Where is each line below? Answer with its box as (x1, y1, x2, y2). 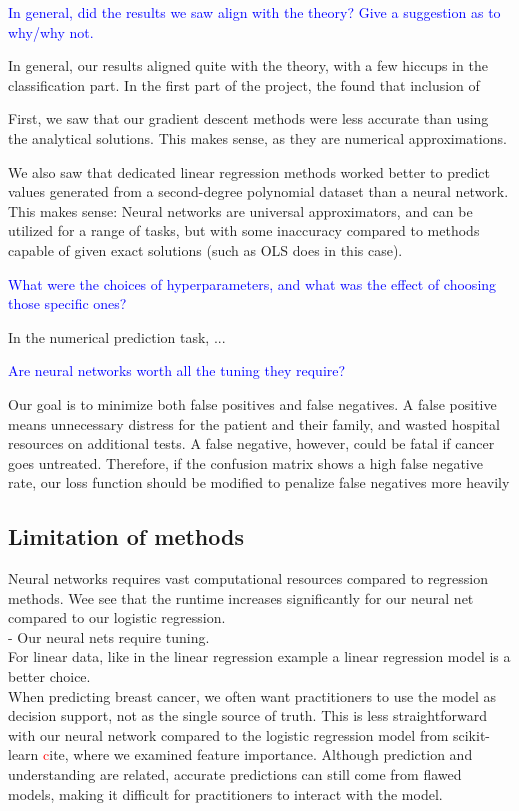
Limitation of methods (8, 521, 244, 552)
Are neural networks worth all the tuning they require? (8, 360, 346, 381)
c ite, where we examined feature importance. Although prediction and (43, 744, 473, 765)
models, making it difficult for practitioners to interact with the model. (8, 783, 443, 804)
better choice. (8, 666, 91, 687)
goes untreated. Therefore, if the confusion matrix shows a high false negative (8, 452, 483, 473)
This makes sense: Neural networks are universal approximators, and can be (8, 200, 473, 221)
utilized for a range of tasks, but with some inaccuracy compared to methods (8, 220, 480, 241)
